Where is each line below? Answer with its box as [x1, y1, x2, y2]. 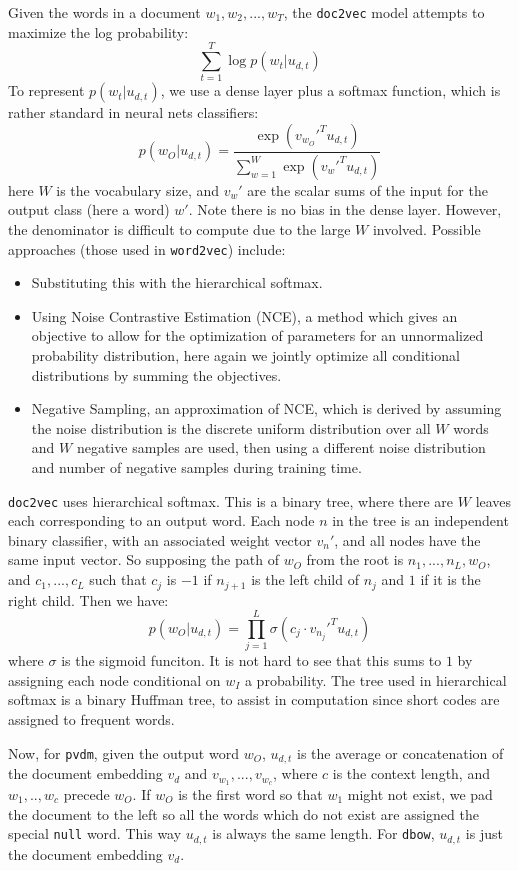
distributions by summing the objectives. [31, 364, 282, 385]
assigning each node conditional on [8, 669, 221, 690]
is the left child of [251, 569, 359, 590]
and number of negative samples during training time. [31, 457, 362, 478]
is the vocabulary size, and [56, 179, 220, 200]
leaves [475, 490, 512, 511]
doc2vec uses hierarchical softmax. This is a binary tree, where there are [8, 490, 454, 511]
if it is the [420, 569, 481, 590]
